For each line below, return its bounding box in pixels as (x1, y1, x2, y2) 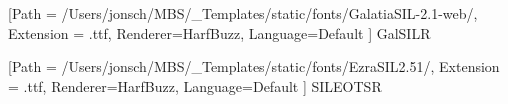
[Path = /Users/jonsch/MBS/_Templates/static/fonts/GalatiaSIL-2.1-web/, (8, 3, 478, 23)
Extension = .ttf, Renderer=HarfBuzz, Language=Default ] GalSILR (8, 22, 431, 43)
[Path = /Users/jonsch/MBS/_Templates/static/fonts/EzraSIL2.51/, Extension (8, 56, 500, 77)
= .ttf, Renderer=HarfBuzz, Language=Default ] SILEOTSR (8, 75, 382, 96)
